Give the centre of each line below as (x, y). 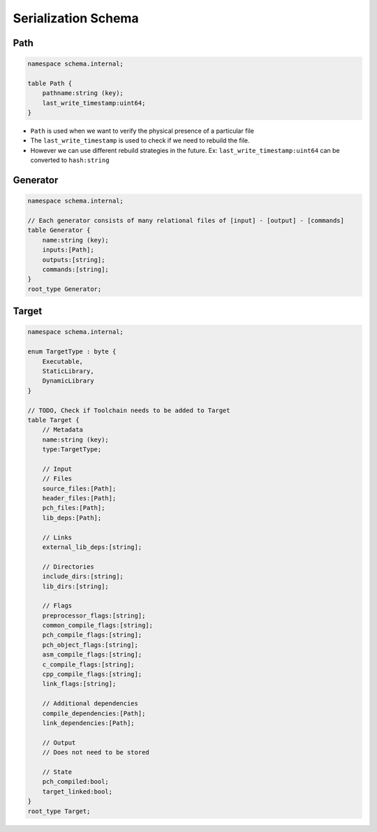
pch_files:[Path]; (74, 508)
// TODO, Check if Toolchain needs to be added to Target (129, 410)
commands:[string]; (76, 269)
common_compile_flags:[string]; (98, 626)
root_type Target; (59, 811)
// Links (57, 537)
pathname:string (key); (83, 93)
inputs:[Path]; (68, 250)
